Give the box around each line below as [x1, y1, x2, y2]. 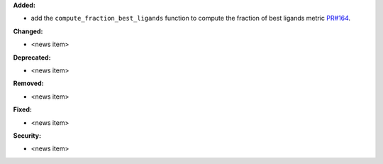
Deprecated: [13, 53, 51, 62]
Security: [13, 131, 42, 140]
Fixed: [13, 105, 32, 114]
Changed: [13, 27, 43, 35]
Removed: [13, 79, 44, 88]
